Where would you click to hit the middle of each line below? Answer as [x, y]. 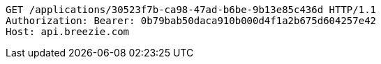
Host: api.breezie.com [68, 32]
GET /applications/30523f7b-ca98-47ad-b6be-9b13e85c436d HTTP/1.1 [191, 10]
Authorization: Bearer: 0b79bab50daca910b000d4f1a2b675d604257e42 [191, 21]
